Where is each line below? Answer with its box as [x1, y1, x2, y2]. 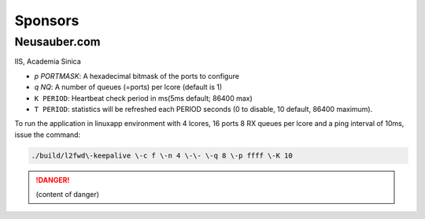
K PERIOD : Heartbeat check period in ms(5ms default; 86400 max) [34, 93, 253, 102]
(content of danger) [35, 190, 100, 199]
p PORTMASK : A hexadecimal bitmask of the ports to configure [34, 71, 240, 80]
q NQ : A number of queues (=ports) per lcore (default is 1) [34, 83, 223, 92]
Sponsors [14, 12, 79, 29]
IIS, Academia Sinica [14, 57, 82, 66]
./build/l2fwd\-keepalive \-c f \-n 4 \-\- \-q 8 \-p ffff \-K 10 [31, 150, 293, 160]
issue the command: [14, 130, 81, 139]
